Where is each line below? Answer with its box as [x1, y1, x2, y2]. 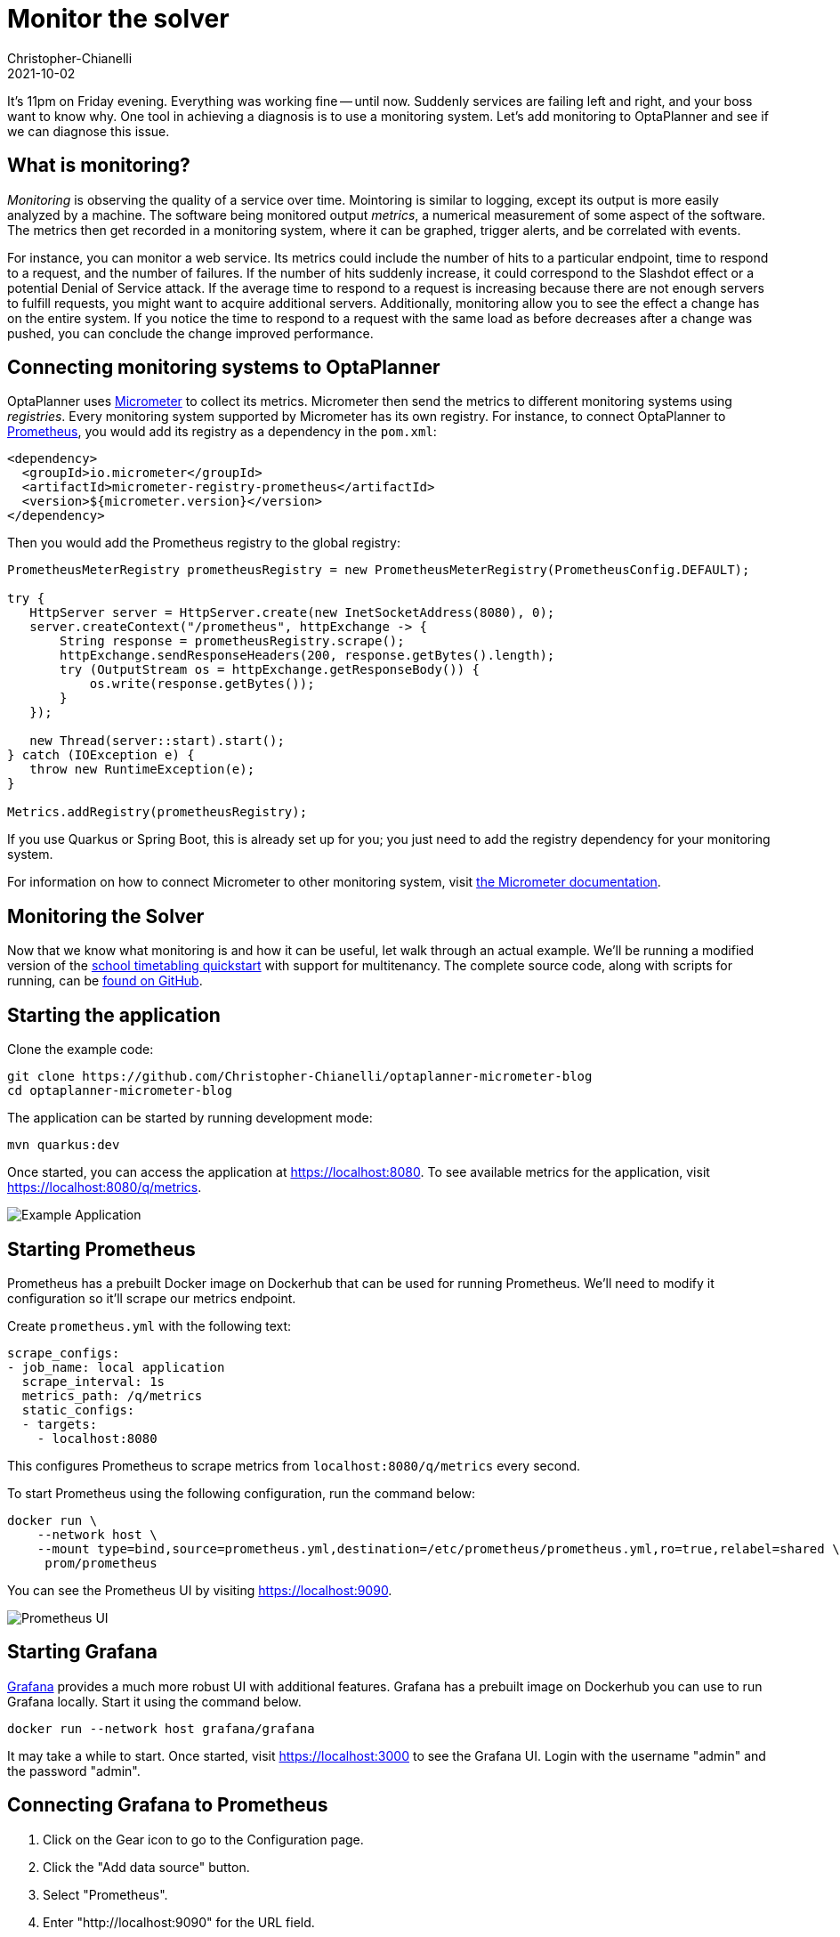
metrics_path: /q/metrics [21, 1388, 203, 1403]
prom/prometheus [44, 1555, 157, 1570]
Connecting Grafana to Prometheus [7, 1794, 328, 1817]
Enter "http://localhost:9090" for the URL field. [43, 1914, 315, 1930]
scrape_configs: [7, 1345, 120, 1360]
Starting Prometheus [7, 1237, 196, 1260]
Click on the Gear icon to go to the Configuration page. [43, 1831, 364, 1847]
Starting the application [7, 1003, 221, 1026]
